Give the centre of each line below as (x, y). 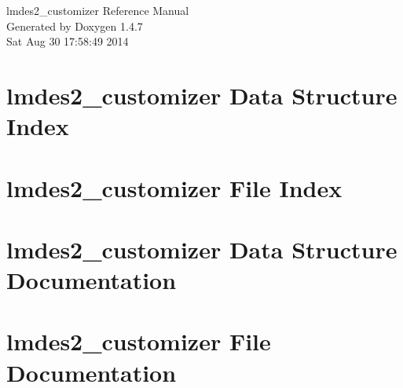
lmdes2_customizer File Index (174, 187)
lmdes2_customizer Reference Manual (98, 10)
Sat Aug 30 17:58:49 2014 (68, 41)
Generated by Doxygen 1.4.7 (75, 26)
